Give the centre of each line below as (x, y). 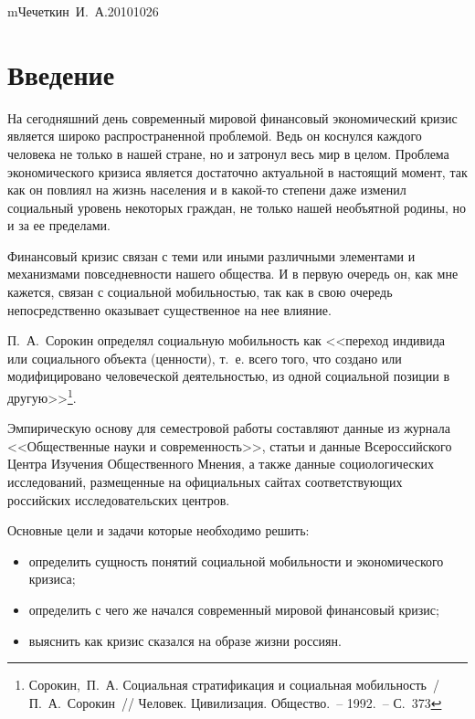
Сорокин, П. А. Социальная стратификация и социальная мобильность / (234, 685)
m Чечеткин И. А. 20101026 (83, 11)
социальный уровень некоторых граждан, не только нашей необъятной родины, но (237, 207)
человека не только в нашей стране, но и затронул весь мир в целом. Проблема (228, 153)
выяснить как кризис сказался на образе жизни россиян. (185, 640)
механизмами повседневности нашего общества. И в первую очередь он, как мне (233, 274)
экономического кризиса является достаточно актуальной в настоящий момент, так (237, 171)
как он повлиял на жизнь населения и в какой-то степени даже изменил (207, 190)
